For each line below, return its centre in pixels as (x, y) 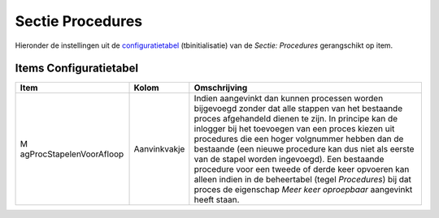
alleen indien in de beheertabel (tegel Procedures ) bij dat (303, 180)
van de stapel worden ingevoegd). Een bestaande (289, 160)
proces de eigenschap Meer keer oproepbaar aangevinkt (303, 190)
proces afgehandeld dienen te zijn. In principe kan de (296, 119)
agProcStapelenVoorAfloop (72, 154)
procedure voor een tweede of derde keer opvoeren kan (302, 169)
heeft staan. (217, 200)
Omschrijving (221, 88)
